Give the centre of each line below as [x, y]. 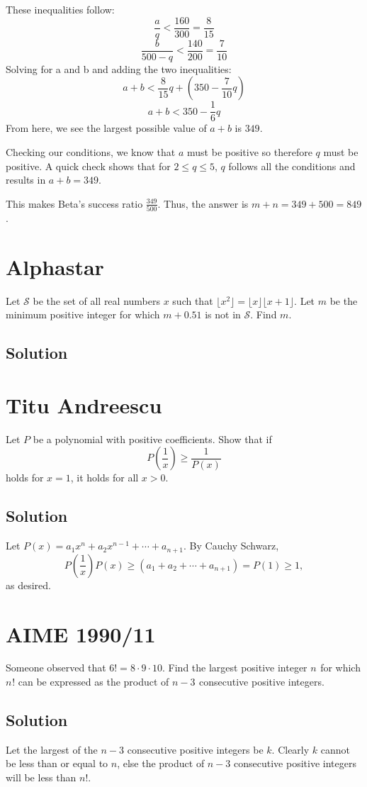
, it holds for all [105, 478]
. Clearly [290, 749]
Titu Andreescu [84, 404]
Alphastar [55, 266]
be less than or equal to [57, 763]
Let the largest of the [52, 749]
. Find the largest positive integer [235, 668]
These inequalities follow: [60, 9]
